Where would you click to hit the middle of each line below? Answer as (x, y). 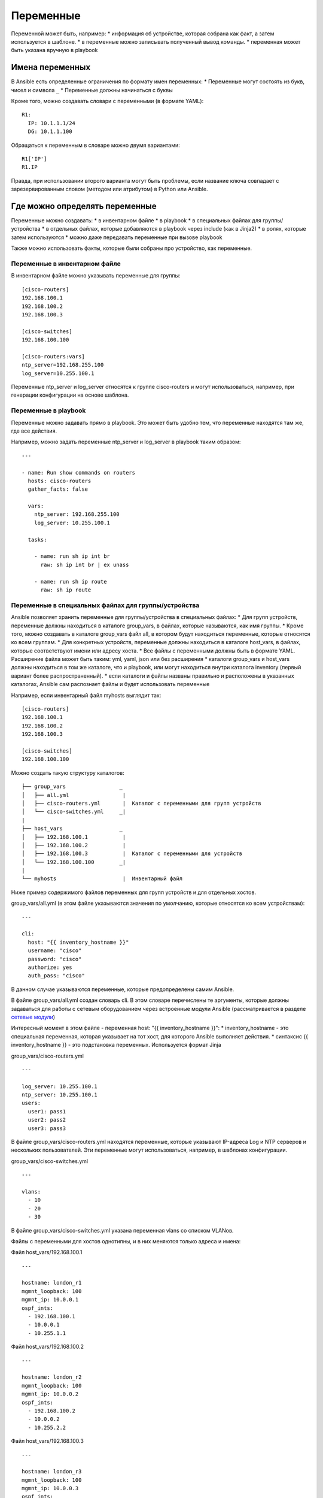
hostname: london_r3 (52, 1472)
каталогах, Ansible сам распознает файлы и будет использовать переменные (110, 684)
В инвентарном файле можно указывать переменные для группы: (96, 276)
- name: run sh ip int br (72, 556)
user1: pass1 (47, 1111)
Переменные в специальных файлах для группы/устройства (105, 605)
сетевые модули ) (33, 1017)
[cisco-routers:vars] (53, 356)
